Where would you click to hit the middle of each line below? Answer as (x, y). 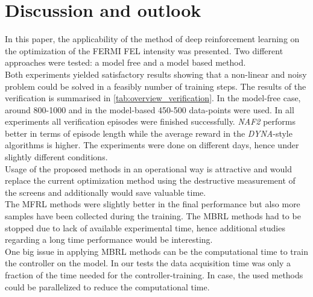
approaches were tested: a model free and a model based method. (125, 62)
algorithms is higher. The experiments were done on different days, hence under (152, 145)
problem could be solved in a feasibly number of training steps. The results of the (156, 86)
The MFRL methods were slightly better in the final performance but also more (153, 204)
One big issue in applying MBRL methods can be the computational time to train (156, 251)
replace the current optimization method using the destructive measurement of (150, 180)
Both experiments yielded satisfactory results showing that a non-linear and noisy (156, 74)
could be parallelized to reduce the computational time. (107, 286)
